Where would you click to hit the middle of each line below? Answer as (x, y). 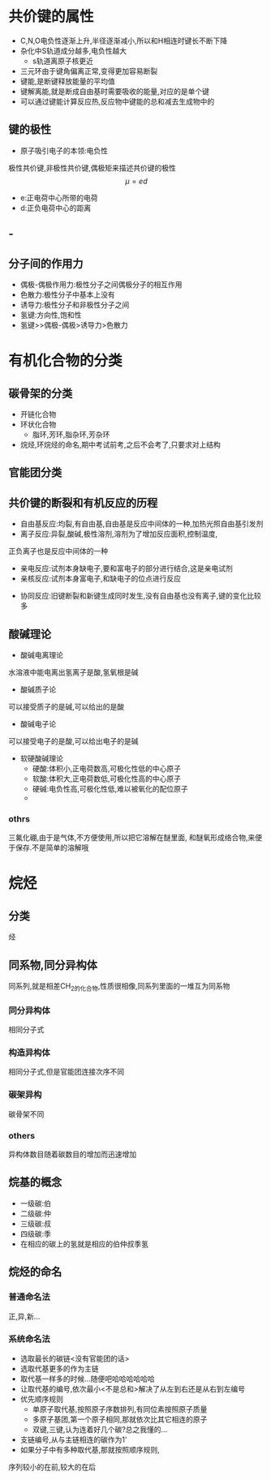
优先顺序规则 (41, 1399)
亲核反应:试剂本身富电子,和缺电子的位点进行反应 (100, 579)
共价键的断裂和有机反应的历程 (83, 502)
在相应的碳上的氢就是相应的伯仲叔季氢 (84, 1244)
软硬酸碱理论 (41, 758)
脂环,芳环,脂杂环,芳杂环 (71, 434)
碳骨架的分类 (41, 393)
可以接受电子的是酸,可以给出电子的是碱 (74, 741)
